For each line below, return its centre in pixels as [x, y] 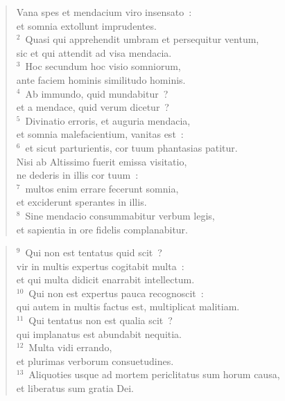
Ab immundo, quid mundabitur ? [97, 93]
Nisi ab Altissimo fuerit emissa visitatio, [102, 161]
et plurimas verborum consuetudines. [95, 360]
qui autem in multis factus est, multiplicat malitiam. [128, 306]
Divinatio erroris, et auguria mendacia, [108, 120]
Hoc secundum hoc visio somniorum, [103, 66]
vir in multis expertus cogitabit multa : [100, 266]
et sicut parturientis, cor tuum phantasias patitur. [131, 147]
